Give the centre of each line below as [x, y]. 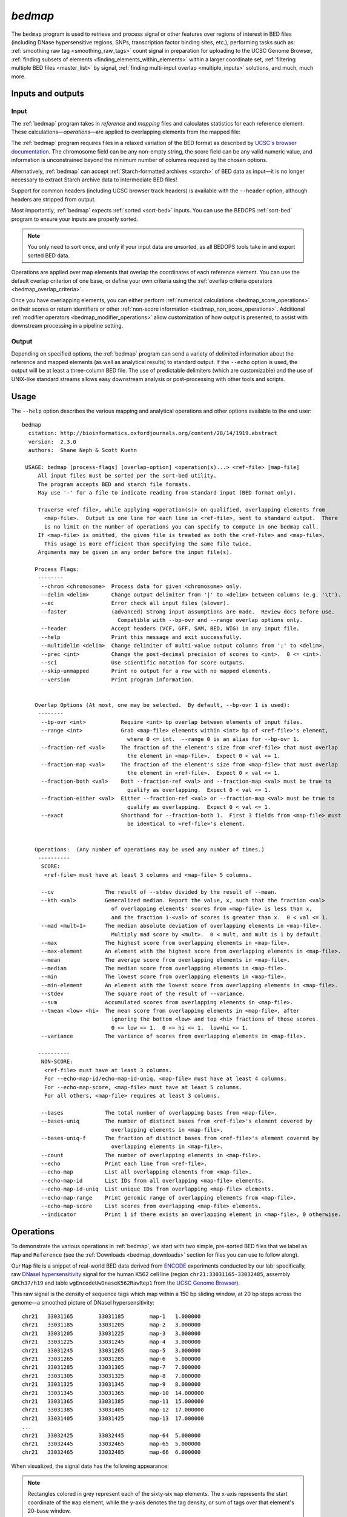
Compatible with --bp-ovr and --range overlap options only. [210, 620]
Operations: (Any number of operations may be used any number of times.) [149, 849]
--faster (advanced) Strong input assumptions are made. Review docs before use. [188, 612]
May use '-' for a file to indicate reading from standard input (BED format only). [167, 493]
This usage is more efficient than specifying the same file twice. [148, 544]
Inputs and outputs [48, 94]
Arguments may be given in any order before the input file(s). [135, 552]
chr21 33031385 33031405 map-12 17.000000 [113, 1410]
